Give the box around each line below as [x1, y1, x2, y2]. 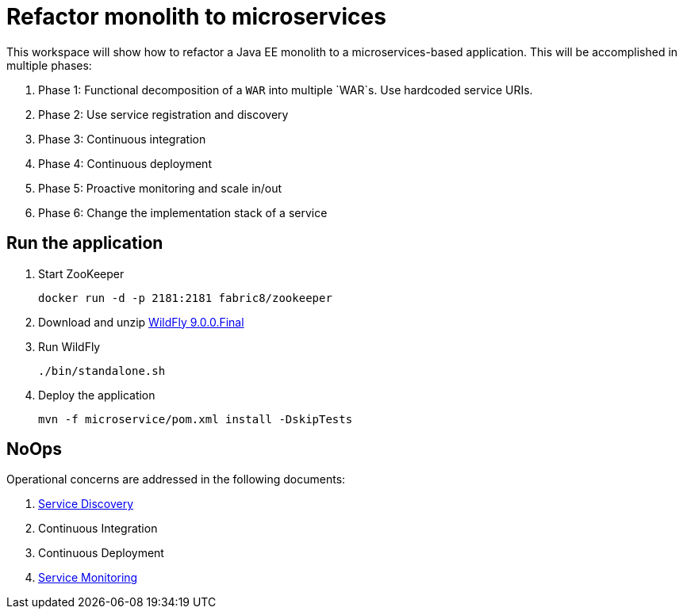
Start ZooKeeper [38, 266, 125, 281]
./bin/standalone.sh [38, 364, 166, 377]
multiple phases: [6, 58, 92, 72]
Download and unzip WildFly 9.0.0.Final [38, 315, 244, 329]
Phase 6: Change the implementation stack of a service [38, 205, 328, 220]
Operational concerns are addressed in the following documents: [6, 472, 346, 487]
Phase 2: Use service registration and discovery [38, 107, 289, 121]
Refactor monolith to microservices [6, 3, 386, 30]
